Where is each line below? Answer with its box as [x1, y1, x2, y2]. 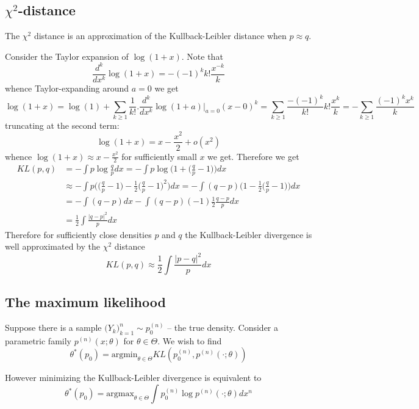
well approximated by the [5, 240, 100, 253]
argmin [111, 350, 138, 360]
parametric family [5, 334, 71, 347]
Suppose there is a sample [5, 321, 102, 334]
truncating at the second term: [5, 118, 120, 131]
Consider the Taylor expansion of [5, 49, 129, 62]
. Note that [181, 49, 223, 62]
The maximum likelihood [5, 292, 166, 311]
